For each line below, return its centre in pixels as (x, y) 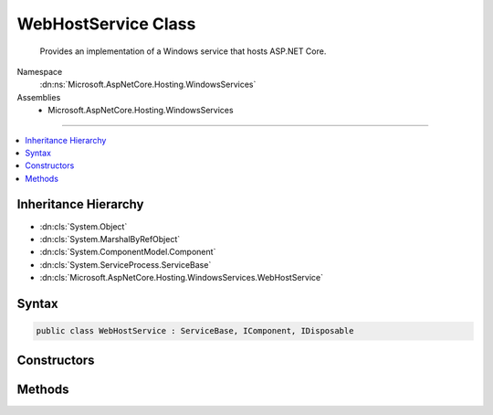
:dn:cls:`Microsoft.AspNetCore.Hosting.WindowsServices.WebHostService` (182, 278)
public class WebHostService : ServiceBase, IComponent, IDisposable (195, 331)
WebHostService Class (106, 24)
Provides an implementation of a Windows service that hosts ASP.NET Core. (183, 51)
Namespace (40, 71)
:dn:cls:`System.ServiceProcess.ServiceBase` (126, 264)
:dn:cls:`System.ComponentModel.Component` (128, 252)
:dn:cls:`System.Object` (84, 226)
